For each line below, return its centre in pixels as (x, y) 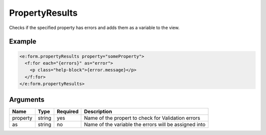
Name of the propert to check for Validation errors (142, 118)
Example (23, 42)
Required (68, 111)
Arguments (27, 99)
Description (98, 111)
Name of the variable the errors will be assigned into (145, 124)
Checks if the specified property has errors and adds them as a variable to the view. (94, 28)
